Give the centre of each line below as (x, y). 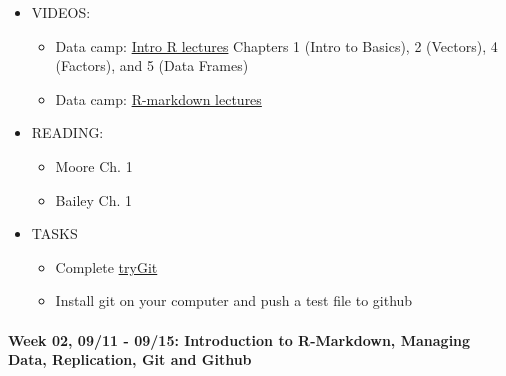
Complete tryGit (106, 266)
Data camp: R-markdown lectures (158, 98)
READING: (67, 132)
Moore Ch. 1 (94, 165)
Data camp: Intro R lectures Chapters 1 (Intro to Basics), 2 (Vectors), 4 (276, 45)
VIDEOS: (61, 12)
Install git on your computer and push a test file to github (234, 300)
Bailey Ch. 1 (94, 199)
